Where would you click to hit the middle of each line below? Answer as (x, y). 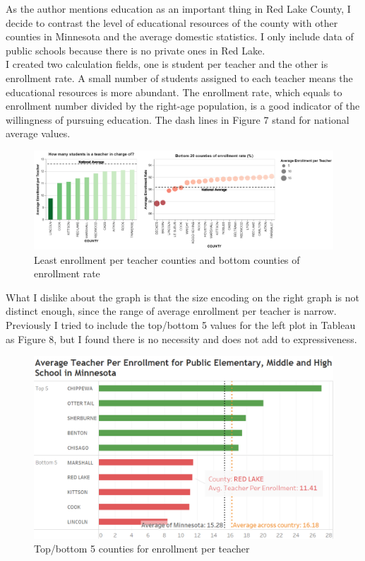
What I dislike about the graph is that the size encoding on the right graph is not (182, 297)
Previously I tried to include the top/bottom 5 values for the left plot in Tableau (181, 324)
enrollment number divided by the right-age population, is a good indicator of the (183, 106)
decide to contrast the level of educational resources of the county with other (172, 22)
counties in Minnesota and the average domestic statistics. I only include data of (180, 36)
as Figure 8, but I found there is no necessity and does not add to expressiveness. (181, 339)
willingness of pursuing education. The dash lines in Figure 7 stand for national (178, 119)
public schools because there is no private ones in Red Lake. (136, 50)
